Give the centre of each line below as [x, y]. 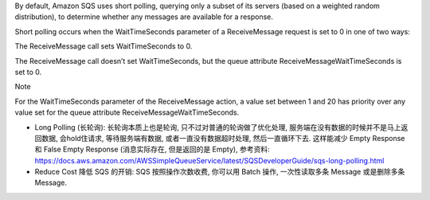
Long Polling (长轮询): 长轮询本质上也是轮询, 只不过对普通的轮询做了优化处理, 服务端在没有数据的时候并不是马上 [218, 127]
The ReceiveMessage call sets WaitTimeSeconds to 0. [104, 46]
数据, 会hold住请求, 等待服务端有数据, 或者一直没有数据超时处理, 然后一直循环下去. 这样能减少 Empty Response [223, 138]
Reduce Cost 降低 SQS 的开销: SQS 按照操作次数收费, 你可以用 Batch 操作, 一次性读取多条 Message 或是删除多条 [220, 172]
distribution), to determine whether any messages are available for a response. [144, 17]
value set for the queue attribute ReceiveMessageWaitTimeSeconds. [127, 112]
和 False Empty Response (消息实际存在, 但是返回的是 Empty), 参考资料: [152, 149]
